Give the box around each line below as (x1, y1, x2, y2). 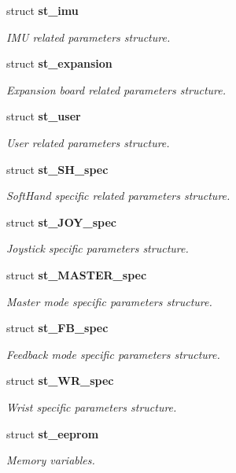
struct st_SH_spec (6, 161, 109, 177)
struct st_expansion (6, 55, 112, 72)
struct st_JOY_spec (6, 213, 116, 230)
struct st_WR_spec (6, 372, 114, 389)
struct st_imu (6, 2, 79, 18)
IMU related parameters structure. (6, 28, 171, 45)
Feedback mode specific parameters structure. (6, 346, 220, 362)
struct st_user (6, 108, 81, 124)
